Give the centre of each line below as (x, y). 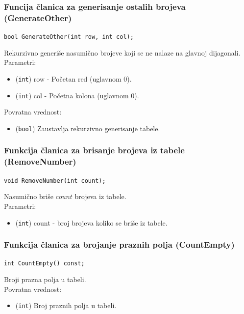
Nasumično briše (29, 196)
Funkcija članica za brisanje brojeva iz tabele (94, 150)
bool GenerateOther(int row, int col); (69, 37)
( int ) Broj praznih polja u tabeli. (66, 305)
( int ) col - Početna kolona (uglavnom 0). (77, 95)
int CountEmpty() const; (44, 264)
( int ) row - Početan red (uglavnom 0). (73, 78)
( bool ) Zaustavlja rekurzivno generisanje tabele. (88, 128)
